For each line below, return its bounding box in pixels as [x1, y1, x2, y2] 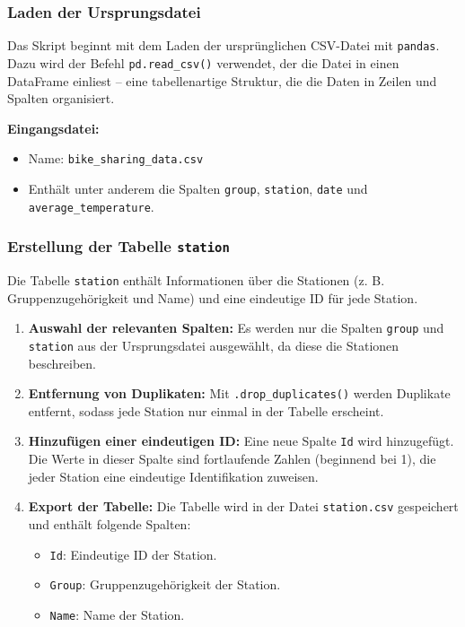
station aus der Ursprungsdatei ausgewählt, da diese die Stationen [28, 335, 399, 354]
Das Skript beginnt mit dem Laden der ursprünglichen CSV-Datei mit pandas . [7, 36, 440, 55]
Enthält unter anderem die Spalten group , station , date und [28, 179, 368, 197]
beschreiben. [28, 353, 96, 372]
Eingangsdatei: [7, 118, 100, 137]
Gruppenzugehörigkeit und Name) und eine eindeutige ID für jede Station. [7, 288, 418, 307]
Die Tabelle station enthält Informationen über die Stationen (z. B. [7, 271, 385, 290]
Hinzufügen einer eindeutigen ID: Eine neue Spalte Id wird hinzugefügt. [28, 431, 454, 450]
